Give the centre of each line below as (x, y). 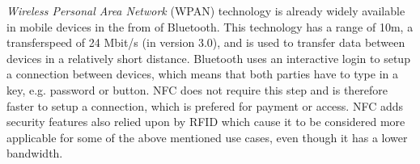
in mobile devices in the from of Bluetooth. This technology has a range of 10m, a (210, 26)
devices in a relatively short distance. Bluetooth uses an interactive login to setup (208, 58)
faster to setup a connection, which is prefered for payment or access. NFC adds (205, 105)
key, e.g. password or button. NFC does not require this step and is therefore (197, 89)
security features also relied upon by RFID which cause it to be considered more (206, 122)
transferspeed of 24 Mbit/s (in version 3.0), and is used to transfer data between (206, 42)
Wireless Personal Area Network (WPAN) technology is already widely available (206, 11)
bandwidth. (35, 153)
